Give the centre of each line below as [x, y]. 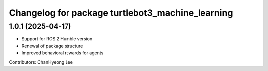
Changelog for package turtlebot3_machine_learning [121, 13]
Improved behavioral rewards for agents [63, 53]
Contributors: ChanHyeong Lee [41, 62]
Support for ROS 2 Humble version [57, 39]
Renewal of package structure [52, 46]
